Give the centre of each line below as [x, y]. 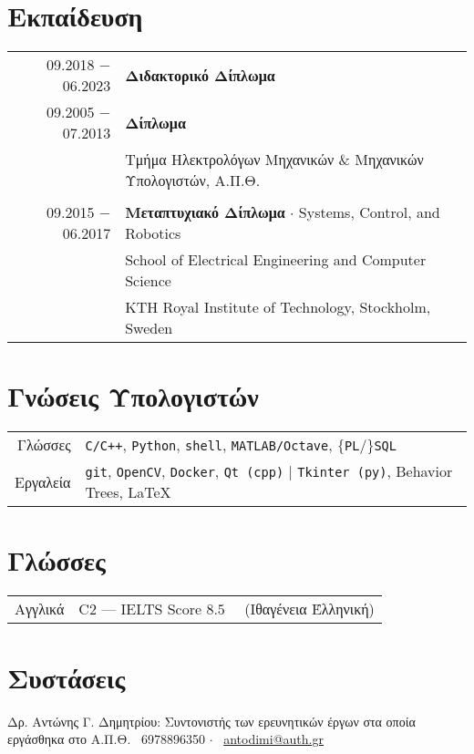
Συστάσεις [67, 677]
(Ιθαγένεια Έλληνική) [309, 609]
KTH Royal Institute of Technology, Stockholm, [278, 307]
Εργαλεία [43, 481]
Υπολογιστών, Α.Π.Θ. [193, 181]
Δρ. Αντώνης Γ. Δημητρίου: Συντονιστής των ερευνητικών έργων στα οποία [211, 721]
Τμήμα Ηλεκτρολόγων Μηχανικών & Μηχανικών [274, 160]
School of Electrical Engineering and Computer [276, 260]
